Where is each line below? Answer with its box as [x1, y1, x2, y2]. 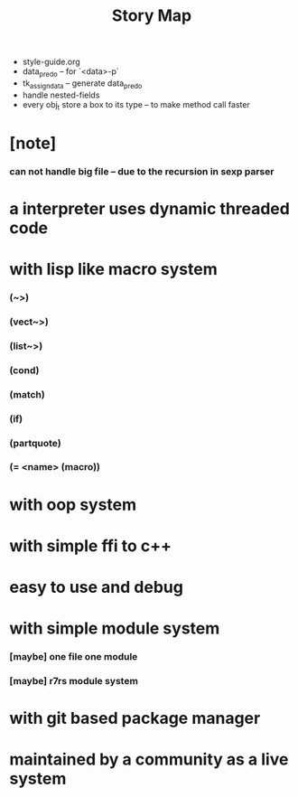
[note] [9, 133, 57, 154]
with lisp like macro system [9, 259, 219, 280]
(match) [9, 388, 45, 400]
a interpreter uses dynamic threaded [9, 198, 291, 219]
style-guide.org [22, 56, 81, 68]
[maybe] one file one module [9, 651, 138, 663]
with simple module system [9, 618, 220, 639]
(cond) [9, 363, 40, 376]
